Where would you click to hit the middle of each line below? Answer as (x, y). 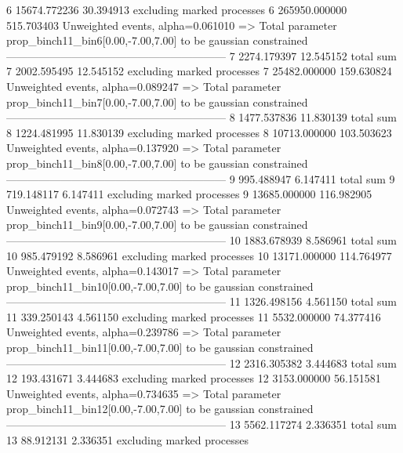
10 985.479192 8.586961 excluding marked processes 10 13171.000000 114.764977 (199, 255)
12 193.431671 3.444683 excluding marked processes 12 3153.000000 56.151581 (194, 378)
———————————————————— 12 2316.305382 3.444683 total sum (201, 362)
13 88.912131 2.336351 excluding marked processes (128, 439)
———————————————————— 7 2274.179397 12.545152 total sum (201, 55)
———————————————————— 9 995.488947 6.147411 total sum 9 (201, 178)
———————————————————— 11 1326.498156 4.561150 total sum (201, 301)
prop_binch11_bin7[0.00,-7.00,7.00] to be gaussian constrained (157, 101)
